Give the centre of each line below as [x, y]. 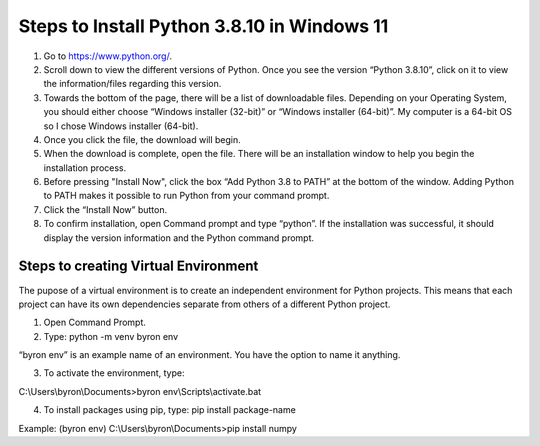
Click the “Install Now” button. [105, 209]
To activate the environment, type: [114, 373]
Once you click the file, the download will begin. [142, 139]
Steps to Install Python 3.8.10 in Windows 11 [203, 26]
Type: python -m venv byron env [111, 336]
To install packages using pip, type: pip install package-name [170, 410]
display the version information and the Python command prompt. [179, 237]
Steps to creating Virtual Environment [138, 266]
